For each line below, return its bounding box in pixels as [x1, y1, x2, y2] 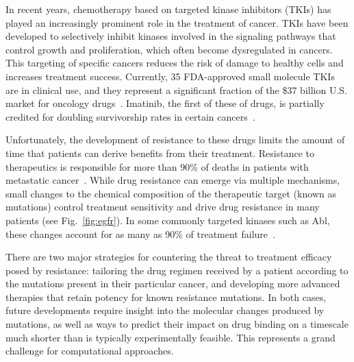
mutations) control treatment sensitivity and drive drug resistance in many [5, 200, 320, 214]
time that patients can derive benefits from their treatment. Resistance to [5, 145, 314, 160]
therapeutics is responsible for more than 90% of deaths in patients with [5, 159, 309, 173]
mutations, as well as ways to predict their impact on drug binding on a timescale [5, 317, 349, 331]
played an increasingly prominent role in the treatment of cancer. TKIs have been [5, 15, 349, 29]
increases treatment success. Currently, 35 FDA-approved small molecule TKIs [5, 69, 335, 83]
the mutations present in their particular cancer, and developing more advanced [5, 276, 340, 291]
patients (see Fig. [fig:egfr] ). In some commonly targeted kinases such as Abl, [5, 213, 330, 227]
